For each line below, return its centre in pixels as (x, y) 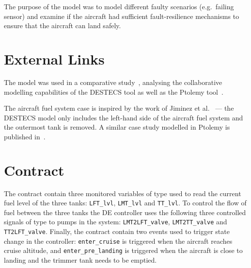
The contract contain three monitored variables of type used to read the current (123, 193)
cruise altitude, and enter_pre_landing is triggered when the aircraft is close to (123, 250)
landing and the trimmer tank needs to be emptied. (80, 260)
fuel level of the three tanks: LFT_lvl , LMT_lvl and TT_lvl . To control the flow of (125, 203)
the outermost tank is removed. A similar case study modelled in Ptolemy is (117, 127)
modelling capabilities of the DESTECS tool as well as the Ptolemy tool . (114, 92)
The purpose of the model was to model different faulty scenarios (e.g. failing (119, 6)
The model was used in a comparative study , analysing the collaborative (113, 82)
